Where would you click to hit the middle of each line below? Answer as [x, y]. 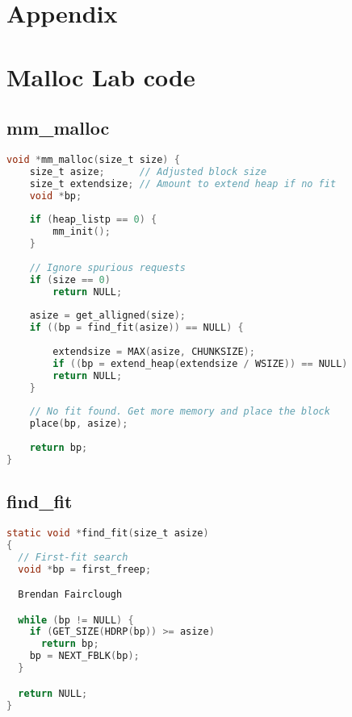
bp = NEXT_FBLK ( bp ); [84, 656]
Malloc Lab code [101, 76]
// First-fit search [73, 557]
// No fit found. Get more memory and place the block [180, 412]
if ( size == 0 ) [70, 279]
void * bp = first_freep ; [85, 569]
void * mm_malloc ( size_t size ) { [93, 159]
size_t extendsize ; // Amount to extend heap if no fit [183, 183]
